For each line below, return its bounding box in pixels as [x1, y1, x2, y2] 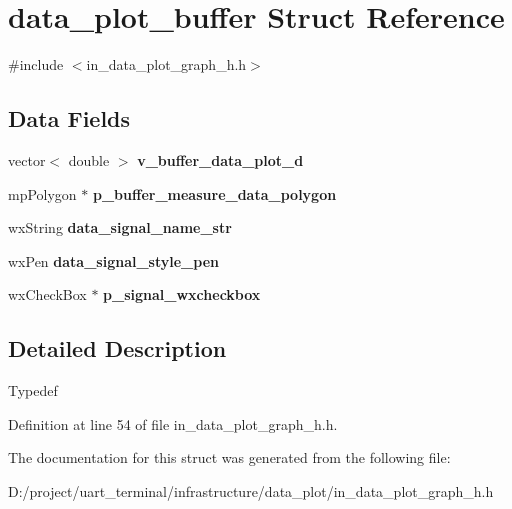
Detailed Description [8, 333, 227, 364]
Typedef [8, 380, 58, 401]
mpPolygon [8, 183, 77, 204]
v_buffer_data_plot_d [137, 149, 304, 170]
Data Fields [8, 103, 131, 134]
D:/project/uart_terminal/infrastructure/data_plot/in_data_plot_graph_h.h [8, 480, 494, 501]
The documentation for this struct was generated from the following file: [8, 447, 451, 468]
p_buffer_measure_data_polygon [93, 183, 337, 204]
